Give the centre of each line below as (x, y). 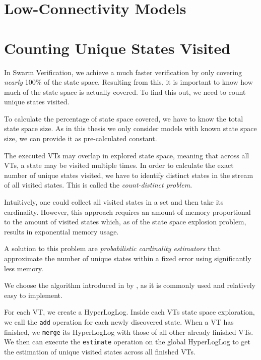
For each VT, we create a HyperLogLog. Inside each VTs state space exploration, (129, 312)
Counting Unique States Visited (117, 48)
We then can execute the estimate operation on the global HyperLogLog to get (127, 342)
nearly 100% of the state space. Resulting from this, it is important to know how (128, 82)
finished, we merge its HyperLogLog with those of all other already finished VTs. (129, 332)
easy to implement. (33, 295)
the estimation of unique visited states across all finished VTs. (100, 351)
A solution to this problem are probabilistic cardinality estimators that (112, 248)
